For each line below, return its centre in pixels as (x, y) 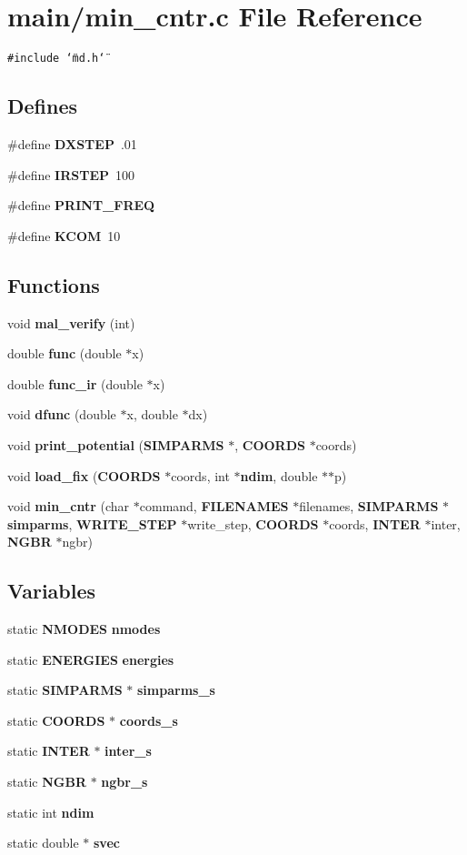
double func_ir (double (75, 383)
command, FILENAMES (214, 506)
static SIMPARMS (65, 690)
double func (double (65, 353)
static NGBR (47, 782)
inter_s (128, 751)
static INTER (49, 751)
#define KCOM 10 (64, 235)
